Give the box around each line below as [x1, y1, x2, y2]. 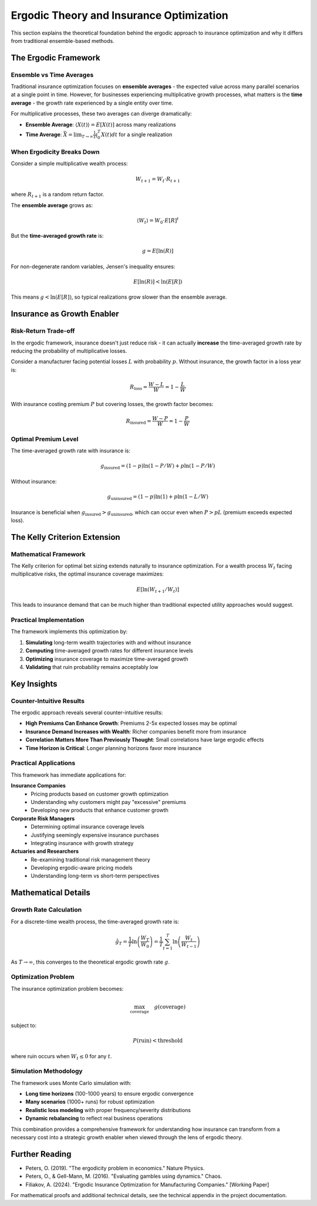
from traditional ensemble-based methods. [11, 37, 114, 44]
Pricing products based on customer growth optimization [31, 790, 168, 798]
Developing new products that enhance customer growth [31, 807, 168, 814]
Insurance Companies [11, 782, 66, 789]
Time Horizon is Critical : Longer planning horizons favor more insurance [25, 744, 202, 751]
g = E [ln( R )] [141, 248, 174, 255]
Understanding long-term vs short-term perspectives [31, 872, 160, 880]
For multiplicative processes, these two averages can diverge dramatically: [11, 110, 192, 117]
